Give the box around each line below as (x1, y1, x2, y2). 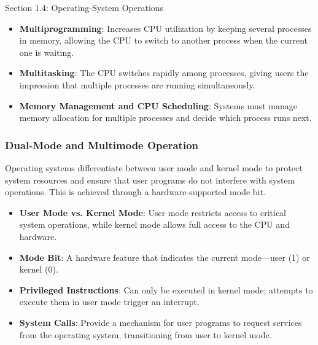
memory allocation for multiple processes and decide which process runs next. (19, 111, 312, 124)
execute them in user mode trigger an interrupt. (19, 295, 200, 308)
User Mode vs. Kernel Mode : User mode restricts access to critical (19, 206, 286, 219)
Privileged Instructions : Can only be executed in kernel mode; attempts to (19, 283, 313, 296)
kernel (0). (19, 263, 58, 276)
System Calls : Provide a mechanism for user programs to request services (19, 316, 302, 328)
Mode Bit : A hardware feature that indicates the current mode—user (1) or (19, 250, 310, 263)
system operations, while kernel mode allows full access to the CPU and (19, 218, 290, 231)
